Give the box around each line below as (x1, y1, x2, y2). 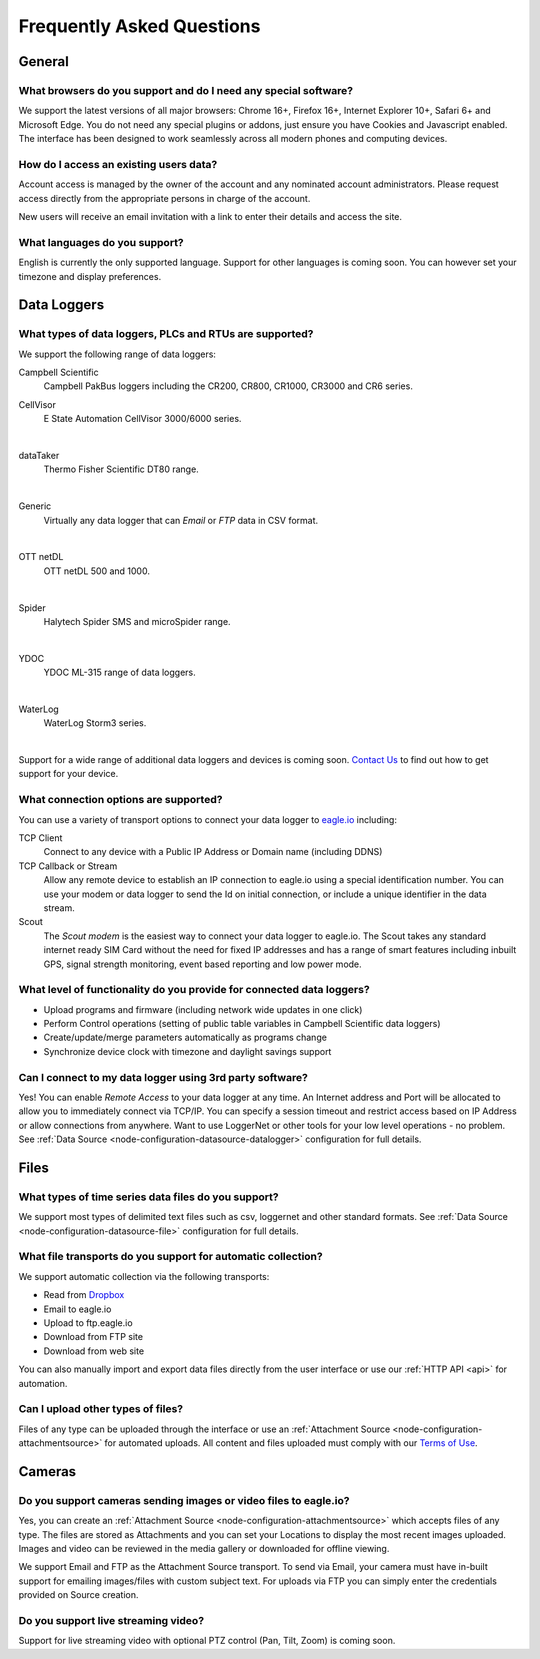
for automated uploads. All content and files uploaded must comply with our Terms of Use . (104, 1437, 479, 1449)
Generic (18, 500, 52, 512)
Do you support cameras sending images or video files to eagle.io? (18, 1493, 350, 1507)
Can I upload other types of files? (18, 1402, 184, 1416)
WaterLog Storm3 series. (43, 717, 147, 729)
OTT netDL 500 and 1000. (43, 565, 150, 577)
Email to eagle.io (43, 1303, 112, 1315)
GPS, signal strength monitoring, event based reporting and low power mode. (43, 958, 362, 970)
